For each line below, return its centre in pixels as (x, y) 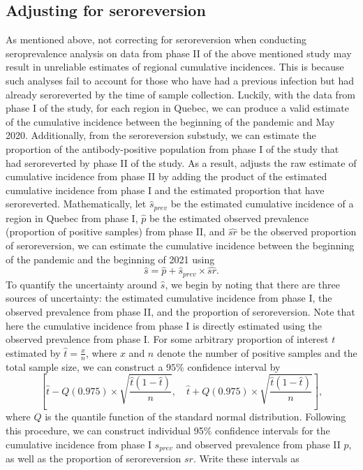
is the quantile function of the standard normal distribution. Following (195, 417)
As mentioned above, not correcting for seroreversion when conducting (156, 39)
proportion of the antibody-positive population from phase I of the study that (172, 148)
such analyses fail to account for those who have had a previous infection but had (180, 80)
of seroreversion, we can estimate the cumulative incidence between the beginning (180, 245)
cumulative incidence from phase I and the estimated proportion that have (165, 190)
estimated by (33, 352)
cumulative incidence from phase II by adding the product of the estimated (166, 176)
